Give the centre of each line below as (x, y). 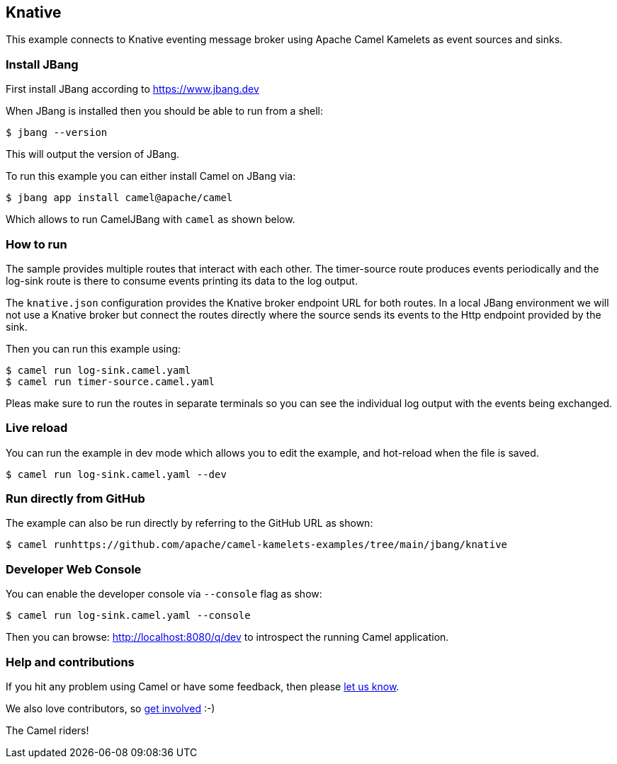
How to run (36, 244)
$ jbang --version (57, 133)
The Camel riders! (47, 730)
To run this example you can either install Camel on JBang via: (151, 176)
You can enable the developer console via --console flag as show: (164, 594)
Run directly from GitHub (75, 499)
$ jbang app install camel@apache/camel (119, 198)
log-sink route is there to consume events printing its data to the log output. (182, 280)
